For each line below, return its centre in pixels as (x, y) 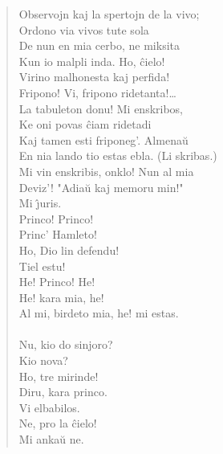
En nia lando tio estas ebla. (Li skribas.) (118, 155)
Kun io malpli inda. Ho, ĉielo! (92, 61)
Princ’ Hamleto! (58, 234)
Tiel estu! (42, 266)
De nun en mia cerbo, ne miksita (99, 45)
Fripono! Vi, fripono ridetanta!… (97, 92)
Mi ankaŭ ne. (51, 439)
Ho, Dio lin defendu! (69, 249)
